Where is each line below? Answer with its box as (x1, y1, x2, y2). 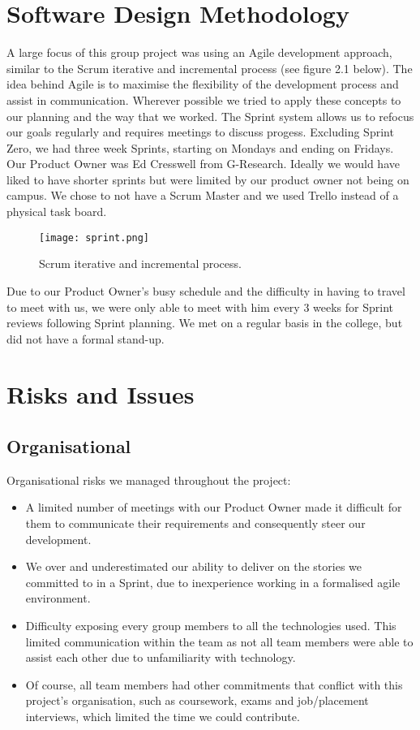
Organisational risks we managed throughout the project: (6, 471, 291, 488)
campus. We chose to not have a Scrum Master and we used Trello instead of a (6, 187, 399, 204)
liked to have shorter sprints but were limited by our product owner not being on (6, 171, 409, 188)
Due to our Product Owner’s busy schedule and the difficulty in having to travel (6, 282, 405, 299)
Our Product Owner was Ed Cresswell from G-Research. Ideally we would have (6, 155, 400, 172)
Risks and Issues (6, 378, 195, 411)
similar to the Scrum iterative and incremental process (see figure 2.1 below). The (6, 59, 413, 76)
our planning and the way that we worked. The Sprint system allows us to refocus (6, 107, 414, 124)
